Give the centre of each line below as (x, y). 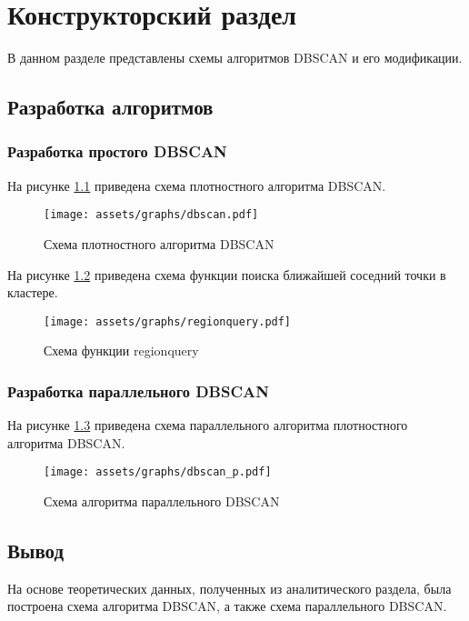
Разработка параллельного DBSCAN (138, 391)
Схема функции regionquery (121, 351)
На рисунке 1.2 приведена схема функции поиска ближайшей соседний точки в (227, 274)
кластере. (33, 292)
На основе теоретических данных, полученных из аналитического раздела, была (230, 588)
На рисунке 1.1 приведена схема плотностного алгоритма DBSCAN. (197, 185)
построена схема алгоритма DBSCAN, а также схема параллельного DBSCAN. (227, 606)
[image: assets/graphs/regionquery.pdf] (168, 321)
